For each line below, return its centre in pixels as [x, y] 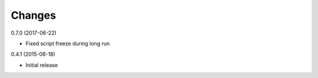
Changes [33, 15]
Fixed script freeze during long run [68, 43]
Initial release [42, 65]
